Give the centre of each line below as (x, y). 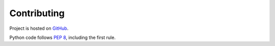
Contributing (37, 13)
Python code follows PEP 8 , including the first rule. (62, 37)
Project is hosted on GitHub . (39, 28)
